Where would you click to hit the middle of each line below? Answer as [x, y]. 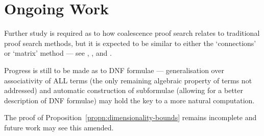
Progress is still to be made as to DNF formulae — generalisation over [114, 70]
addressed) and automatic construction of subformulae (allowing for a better [124, 90]
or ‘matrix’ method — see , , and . [58, 53]
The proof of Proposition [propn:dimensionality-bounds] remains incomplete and [130, 117]
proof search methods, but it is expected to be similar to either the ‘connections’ [130, 43]
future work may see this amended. [59, 127]
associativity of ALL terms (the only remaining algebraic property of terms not [128, 80]
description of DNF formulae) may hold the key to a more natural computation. [129, 100]
